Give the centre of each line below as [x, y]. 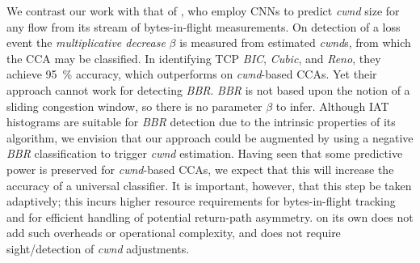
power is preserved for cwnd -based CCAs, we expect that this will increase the [200, 169]
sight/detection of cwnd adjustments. [98, 248]
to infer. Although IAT [332, 106]
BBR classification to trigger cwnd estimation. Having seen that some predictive [205, 153]
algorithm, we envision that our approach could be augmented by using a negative [210, 137]
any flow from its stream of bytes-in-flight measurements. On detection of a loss [204, 26]
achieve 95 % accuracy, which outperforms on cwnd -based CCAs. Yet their [192, 74]
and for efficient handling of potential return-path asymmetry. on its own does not [210, 216]
